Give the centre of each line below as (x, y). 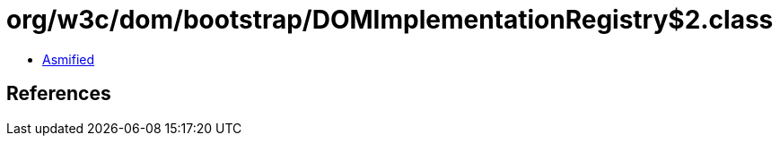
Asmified (69, 59)
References (59, 94)
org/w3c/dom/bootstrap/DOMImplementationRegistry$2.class (390, 20)
